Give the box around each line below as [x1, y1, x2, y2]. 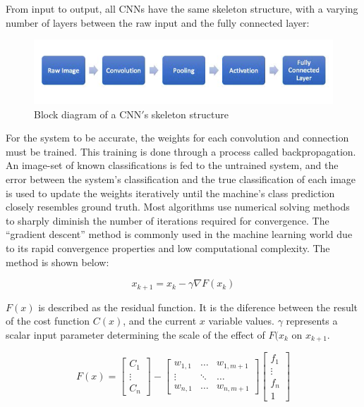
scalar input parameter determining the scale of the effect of [6, 327, 265, 342]
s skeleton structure [144, 106, 229, 121]
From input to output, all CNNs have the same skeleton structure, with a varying [6, 1, 358, 15]
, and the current [123, 313, 197, 328]
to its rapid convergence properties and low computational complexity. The [6, 240, 330, 255]
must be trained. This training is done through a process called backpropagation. [6, 144, 356, 158]
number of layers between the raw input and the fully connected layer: [6, 15, 310, 30]
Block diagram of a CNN [34, 106, 142, 121]
